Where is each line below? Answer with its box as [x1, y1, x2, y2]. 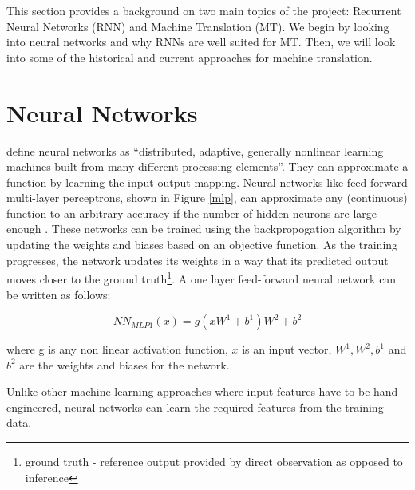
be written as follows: [6, 286, 111, 302]
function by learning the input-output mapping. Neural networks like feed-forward [6, 173, 408, 190]
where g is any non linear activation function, [6, 341, 228, 358]
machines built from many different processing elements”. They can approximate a [6, 158, 409, 175]
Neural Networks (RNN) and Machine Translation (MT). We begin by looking [6, 18, 389, 34]
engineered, [6, 398, 61, 415]
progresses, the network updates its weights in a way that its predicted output [6, 251, 389, 268]
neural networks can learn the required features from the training [65, 398, 384, 415]
